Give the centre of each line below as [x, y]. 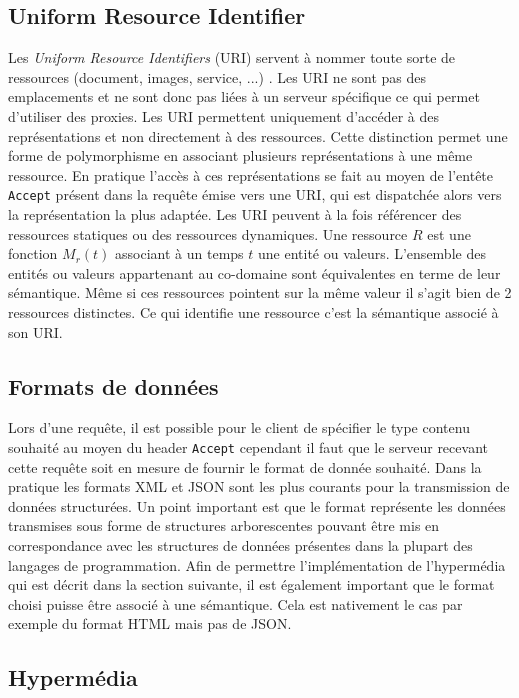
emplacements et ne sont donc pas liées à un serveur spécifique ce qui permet [244, 96]
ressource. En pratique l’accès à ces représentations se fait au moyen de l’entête [251, 174]
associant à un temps [179, 253]
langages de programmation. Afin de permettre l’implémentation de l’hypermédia [257, 564]
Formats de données [113, 385]
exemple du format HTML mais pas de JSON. [150, 623]
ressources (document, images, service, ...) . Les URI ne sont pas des [217, 76]
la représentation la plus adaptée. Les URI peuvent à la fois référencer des [235, 214]
